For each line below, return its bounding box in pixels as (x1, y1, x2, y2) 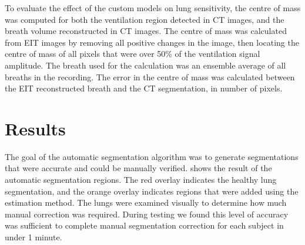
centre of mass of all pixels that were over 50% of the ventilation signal (5, 47, 260, 60)
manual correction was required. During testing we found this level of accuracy (5, 207, 289, 220)
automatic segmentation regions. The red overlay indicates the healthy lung (5, 173, 277, 186)
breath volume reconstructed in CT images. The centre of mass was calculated (5, 25, 287, 37)
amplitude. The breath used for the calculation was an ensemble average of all (5, 59, 286, 71)
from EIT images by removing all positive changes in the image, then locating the (5, 36, 299, 48)
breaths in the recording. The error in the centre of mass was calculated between (5, 70, 295, 83)
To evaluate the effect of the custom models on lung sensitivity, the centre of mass (5, 2, 301, 13)
